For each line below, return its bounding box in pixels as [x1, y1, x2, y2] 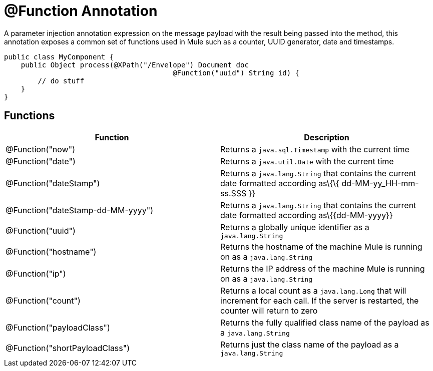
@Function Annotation [4, 2, 158, 19]
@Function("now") [6, 144, 75, 154]
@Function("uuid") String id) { [173, 68, 300, 77]
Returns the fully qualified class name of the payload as [220, 317, 429, 328]
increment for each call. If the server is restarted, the [220, 295, 419, 306]
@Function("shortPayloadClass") [6, 343, 130, 354]
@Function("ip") [6, 268, 66, 279]
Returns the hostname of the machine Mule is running [220, 241, 422, 252]
